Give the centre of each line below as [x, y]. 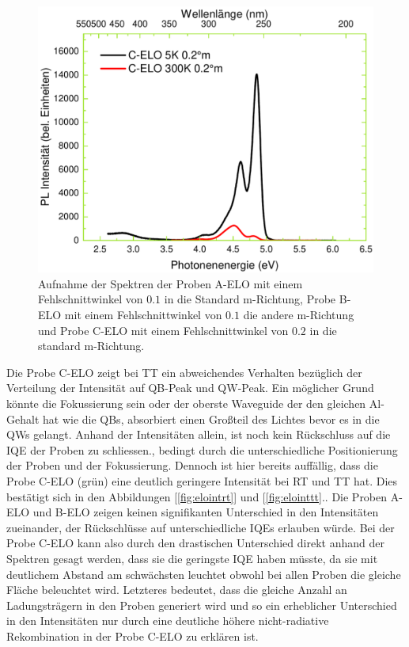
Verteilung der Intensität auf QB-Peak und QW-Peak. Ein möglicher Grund [190, 388]
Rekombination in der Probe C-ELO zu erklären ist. [133, 636]
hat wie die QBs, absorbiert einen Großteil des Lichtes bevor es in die [211, 419]
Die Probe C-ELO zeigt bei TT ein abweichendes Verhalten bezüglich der [184, 372]
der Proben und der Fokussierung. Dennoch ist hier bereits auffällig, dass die [192, 465]
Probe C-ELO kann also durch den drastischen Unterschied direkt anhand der [195, 543]
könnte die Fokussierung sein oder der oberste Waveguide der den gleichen [186, 403]
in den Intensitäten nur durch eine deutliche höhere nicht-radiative [168, 620]
